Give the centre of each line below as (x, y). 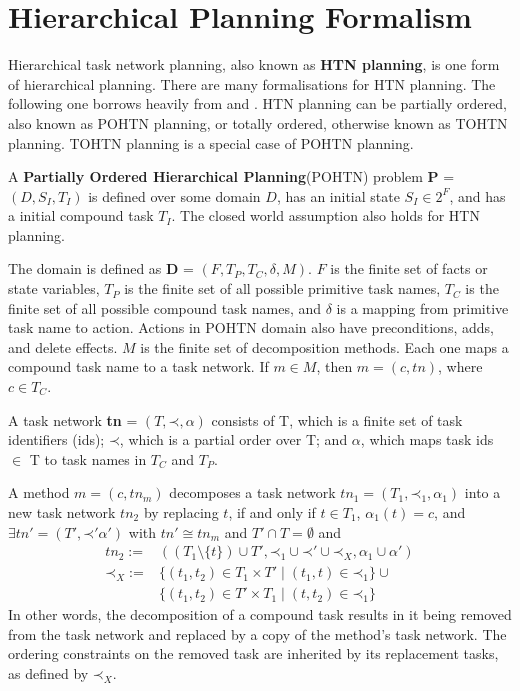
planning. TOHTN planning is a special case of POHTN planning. (211, 142)
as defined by (48, 673)
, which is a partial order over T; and (233, 439)
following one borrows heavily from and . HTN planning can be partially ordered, (257, 103)
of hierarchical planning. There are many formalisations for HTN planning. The (252, 83)
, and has (477, 195)
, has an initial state (338, 195)
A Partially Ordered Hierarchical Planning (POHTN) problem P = (231, 176)
